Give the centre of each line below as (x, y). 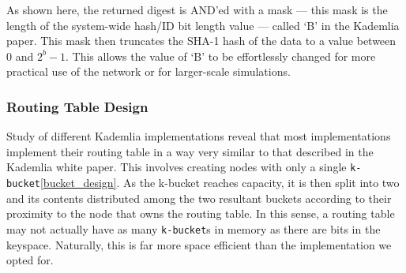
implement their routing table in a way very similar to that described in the (190, 151)
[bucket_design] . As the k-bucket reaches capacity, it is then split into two (220, 183)
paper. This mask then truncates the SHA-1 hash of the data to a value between (201, 41)
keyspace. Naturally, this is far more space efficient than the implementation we (199, 244)
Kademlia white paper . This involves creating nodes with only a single (177, 167)
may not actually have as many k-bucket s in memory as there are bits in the (194, 228)
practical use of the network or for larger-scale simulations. (148, 71)
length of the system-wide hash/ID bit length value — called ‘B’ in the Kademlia (203, 25)
